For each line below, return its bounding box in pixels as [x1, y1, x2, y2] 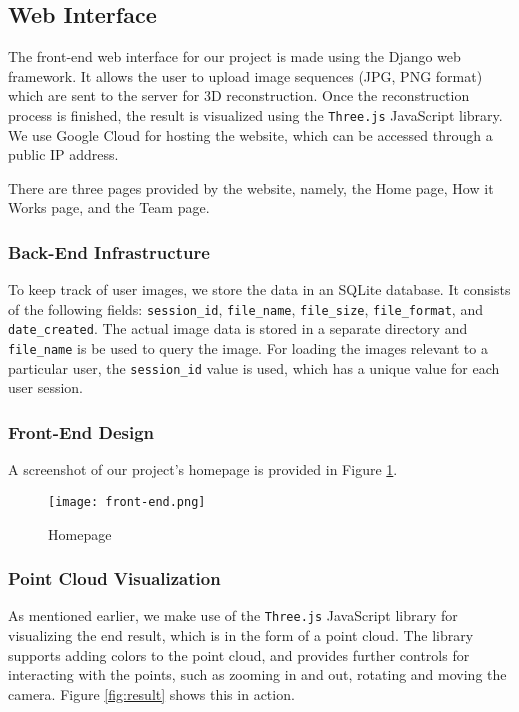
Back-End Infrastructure [8, 239, 210, 264]
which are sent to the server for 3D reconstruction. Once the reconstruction [8, 85, 470, 106]
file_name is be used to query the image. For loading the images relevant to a [8, 338, 488, 359]
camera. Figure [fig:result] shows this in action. [8, 683, 295, 704]
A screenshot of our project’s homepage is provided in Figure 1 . [8, 459, 398, 480]
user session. [8, 377, 83, 398]
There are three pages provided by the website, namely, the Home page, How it [8, 177, 494, 198]
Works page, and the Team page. [8, 197, 210, 218]
